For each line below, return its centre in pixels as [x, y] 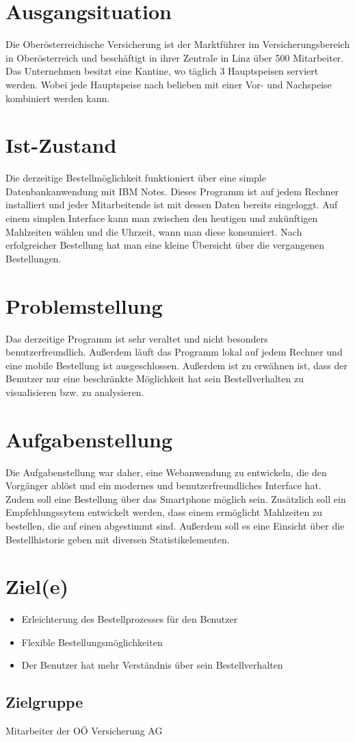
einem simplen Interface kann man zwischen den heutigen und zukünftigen [162, 218]
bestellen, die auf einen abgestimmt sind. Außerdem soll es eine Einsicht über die [175, 525]
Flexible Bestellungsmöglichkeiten [92, 642]
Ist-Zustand [61, 145]
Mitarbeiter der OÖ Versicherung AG [84, 731]
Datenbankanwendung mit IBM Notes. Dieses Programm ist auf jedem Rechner [172, 191]
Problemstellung [84, 305]
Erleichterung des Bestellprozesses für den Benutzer [130, 619]
